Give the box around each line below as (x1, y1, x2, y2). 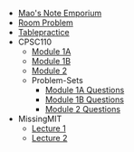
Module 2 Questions (44, 104, 120, 114)
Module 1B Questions (44, 94, 125, 105)
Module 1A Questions (44, 85, 125, 95)
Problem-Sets (31, 75, 83, 85)
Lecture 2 (31, 133, 68, 143)
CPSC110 (17, 36, 53, 47)
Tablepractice (17, 27, 70, 37)
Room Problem (17, 17, 74, 28)
